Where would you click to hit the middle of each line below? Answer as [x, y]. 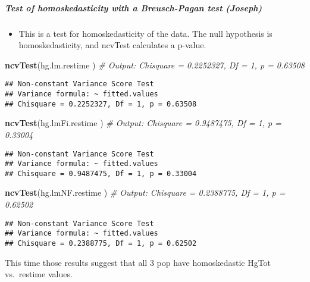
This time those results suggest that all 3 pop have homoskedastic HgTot [138, 262]
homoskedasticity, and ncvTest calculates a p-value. [112, 45]
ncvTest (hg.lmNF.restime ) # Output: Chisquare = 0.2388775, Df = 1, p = [145, 192]
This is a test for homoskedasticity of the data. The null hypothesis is [145, 33]
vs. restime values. [39, 274]
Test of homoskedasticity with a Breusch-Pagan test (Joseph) [134, 7]
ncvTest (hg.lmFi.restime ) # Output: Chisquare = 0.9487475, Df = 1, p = [143, 123]
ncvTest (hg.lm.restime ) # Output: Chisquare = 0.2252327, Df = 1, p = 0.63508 [155, 65]
